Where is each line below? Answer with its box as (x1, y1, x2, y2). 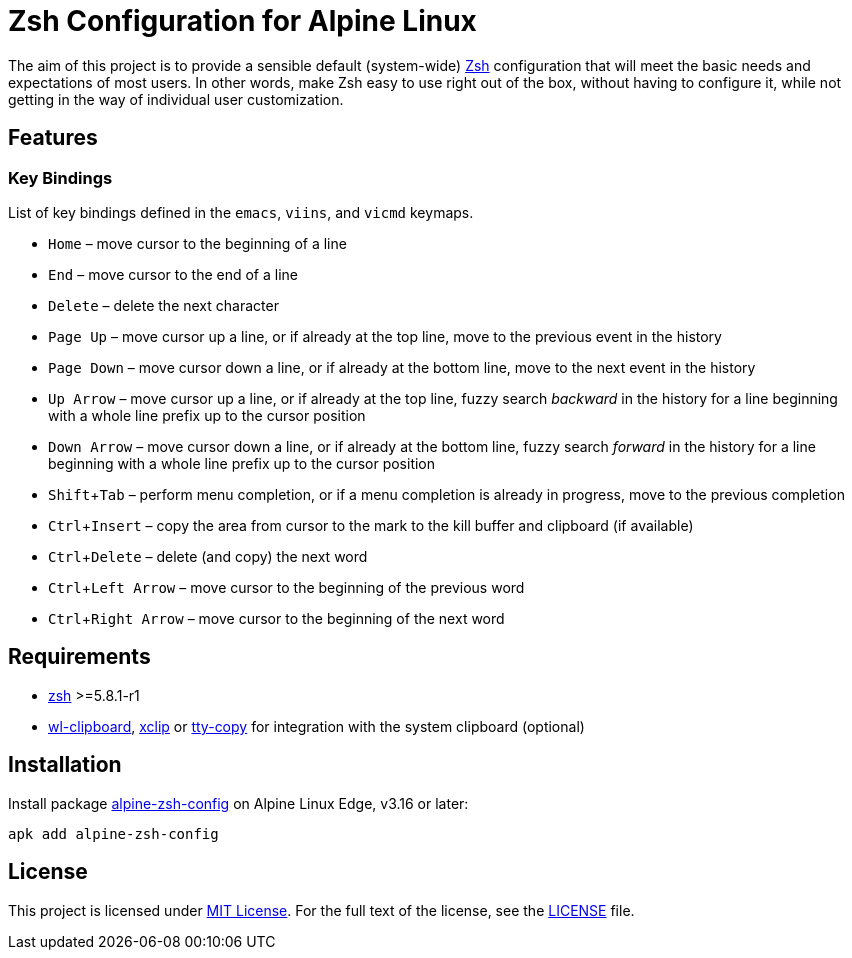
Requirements (8, 644, 151, 670)
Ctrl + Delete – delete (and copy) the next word (48, 547, 368, 565)
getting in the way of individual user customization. (8, 90, 344, 108)
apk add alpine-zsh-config (8, 825, 219, 842)
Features (8, 125, 98, 151)
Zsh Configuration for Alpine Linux (8, 4, 477, 38)
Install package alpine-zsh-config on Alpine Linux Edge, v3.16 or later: (8, 794, 469, 812)
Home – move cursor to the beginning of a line (48, 234, 347, 252)
